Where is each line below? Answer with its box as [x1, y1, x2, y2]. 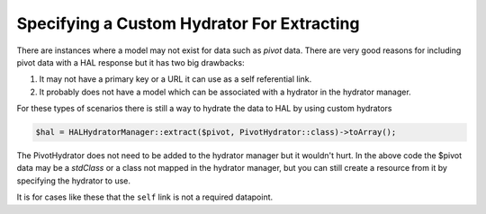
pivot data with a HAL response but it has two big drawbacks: [16, 57, 245, 67]
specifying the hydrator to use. [16, 175, 130, 186]
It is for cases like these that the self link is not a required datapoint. [16, 192, 274, 202]
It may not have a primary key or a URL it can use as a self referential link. [39, 74, 312, 85]
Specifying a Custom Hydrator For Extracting [16, 13, 360, 33]
